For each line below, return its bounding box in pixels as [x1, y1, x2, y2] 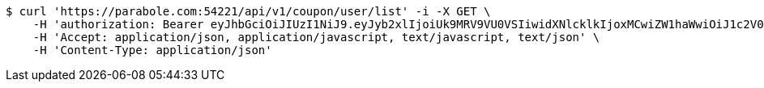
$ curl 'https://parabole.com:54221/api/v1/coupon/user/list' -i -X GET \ [6, 5, 491, 18]
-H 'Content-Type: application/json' [32, 44, 272, 57]
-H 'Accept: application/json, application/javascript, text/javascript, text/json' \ [32, 31, 600, 44]
